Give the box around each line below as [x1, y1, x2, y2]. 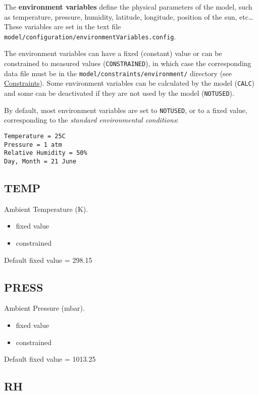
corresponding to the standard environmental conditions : [4, 115, 179, 125]
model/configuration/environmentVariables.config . [4, 31, 176, 41]
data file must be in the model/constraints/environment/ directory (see [4, 68, 232, 78]
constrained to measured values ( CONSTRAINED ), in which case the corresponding [4, 58, 251, 69]
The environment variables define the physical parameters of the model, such [4, 2, 252, 12]
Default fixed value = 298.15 [4, 254, 92, 265]
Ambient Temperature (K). [4, 203, 88, 214]
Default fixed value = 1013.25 [4, 354, 96, 364]
